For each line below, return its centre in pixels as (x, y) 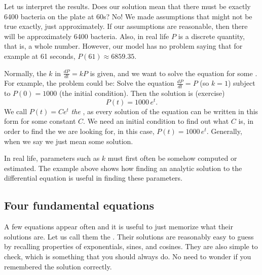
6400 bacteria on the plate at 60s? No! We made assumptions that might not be (128, 16)
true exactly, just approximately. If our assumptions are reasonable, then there (126, 26)
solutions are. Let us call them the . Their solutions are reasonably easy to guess (129, 236)
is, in (246, 121)
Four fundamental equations (79, 205)
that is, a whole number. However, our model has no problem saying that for (123, 46)
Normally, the (25, 73)
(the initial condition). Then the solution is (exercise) (142, 93)
